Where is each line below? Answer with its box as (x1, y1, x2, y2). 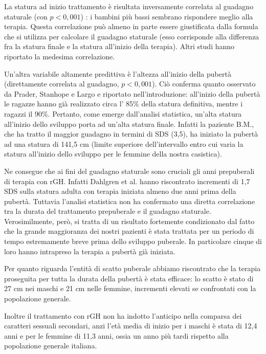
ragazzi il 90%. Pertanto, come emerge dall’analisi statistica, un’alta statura (4, 108, 242, 119)
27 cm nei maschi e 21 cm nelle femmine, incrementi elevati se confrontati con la (4, 283, 256, 294)
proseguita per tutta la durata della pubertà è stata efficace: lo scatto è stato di (4, 273, 254, 283)
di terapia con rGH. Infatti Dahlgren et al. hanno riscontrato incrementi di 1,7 (4, 175, 250, 186)
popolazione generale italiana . (4, 340, 97, 351)
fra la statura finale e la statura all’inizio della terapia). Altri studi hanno (4, 41, 235, 52)
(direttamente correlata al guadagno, (4, 78, 119, 89)
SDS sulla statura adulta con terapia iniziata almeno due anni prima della (4, 186, 236, 196)
